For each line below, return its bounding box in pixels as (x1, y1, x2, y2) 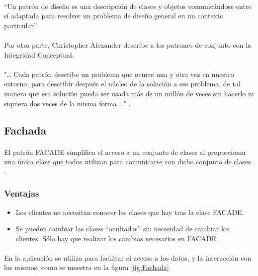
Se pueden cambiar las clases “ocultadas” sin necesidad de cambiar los (15, 223, 230, 234)
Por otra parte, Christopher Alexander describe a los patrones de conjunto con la (4, 39, 252, 50)
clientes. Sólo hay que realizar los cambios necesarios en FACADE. (15, 233, 218, 243)
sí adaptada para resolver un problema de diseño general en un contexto (4, 10, 224, 21)
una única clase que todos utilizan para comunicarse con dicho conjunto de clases (4, 156, 251, 167)
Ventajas (4, 187, 39, 200)
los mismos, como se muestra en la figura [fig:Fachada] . (4, 262, 171, 273)
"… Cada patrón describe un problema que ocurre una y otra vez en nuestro (4, 69, 234, 79)
